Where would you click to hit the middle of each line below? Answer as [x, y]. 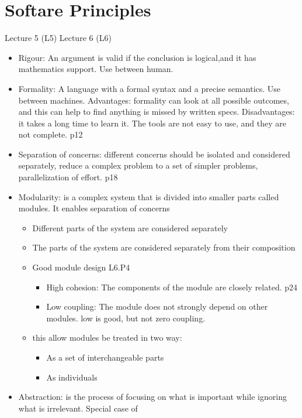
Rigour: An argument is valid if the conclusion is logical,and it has [137, 57]
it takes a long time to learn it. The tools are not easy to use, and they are [152, 123]
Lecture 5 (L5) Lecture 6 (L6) [58, 38]
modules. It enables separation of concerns [94, 208]
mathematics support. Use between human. [96, 69]
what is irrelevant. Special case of [78, 408]
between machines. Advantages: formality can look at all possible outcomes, [154, 100]
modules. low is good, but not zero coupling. [126, 318]
